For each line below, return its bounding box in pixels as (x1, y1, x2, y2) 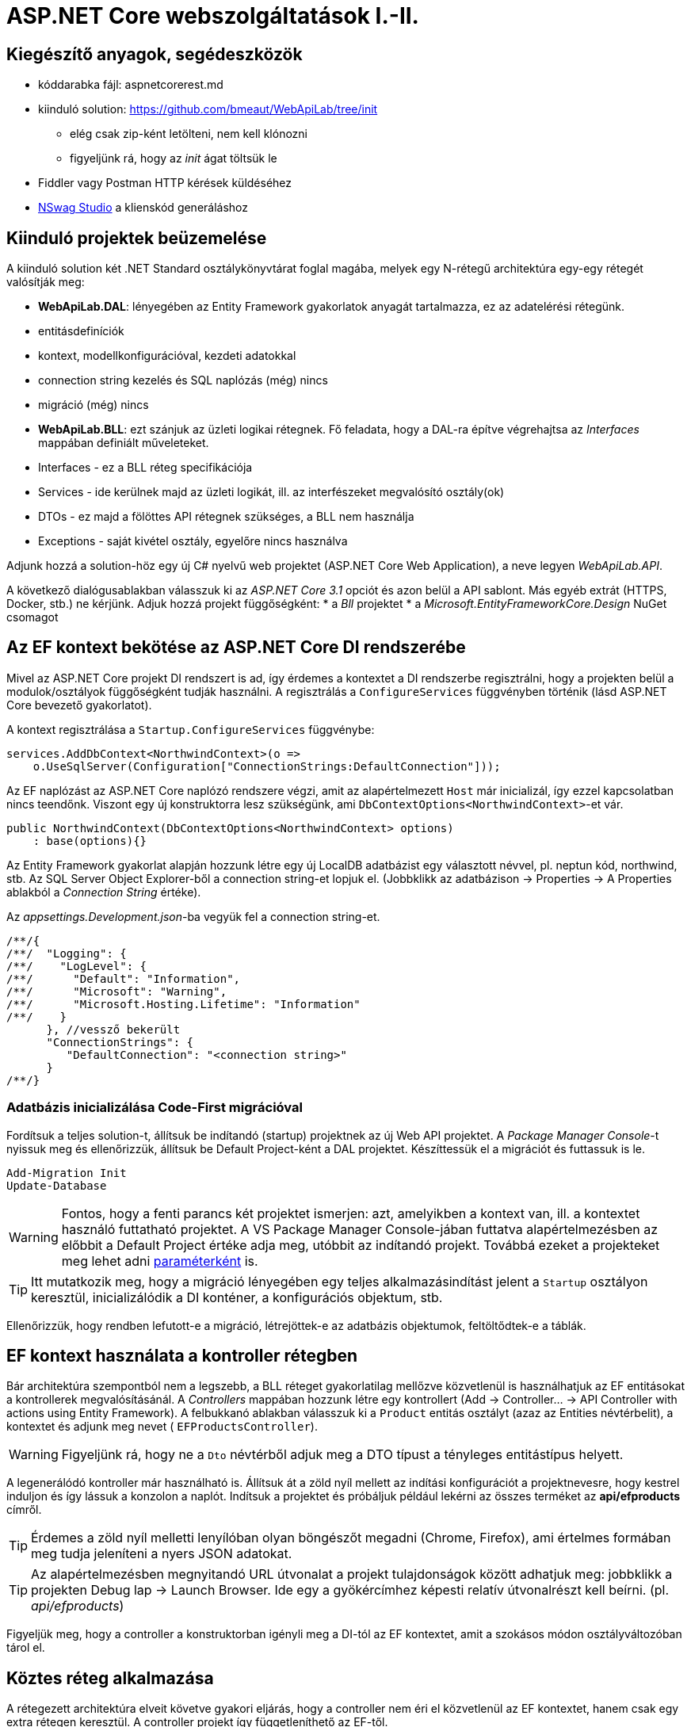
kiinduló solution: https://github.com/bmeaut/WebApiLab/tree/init (38, 102, 378, 117)
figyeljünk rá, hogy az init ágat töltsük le (70, 151, 277, 166)
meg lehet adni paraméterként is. (61, 1252, 258, 1269)
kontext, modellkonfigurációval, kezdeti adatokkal (38, 349, 296, 363)
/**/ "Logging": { (6, 946, 127, 960)
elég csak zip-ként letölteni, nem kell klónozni (70, 127, 307, 141)
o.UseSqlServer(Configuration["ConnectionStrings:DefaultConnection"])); (32, 759, 501, 773)
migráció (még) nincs (38, 398, 149, 412)
